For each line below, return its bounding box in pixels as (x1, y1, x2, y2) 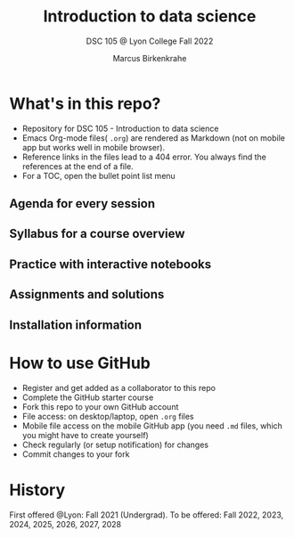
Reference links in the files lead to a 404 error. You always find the (21, 151, 267, 162)
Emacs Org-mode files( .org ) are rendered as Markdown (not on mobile (21, 132, 285, 143)
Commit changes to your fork (21, 448, 130, 460)
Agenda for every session (9, 196, 156, 211)
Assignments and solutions (9, 287, 165, 302)
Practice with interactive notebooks (9, 257, 212, 272)
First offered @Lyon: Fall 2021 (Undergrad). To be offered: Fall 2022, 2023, (9, 509, 284, 520)
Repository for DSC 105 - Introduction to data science (21, 123, 219, 134)
